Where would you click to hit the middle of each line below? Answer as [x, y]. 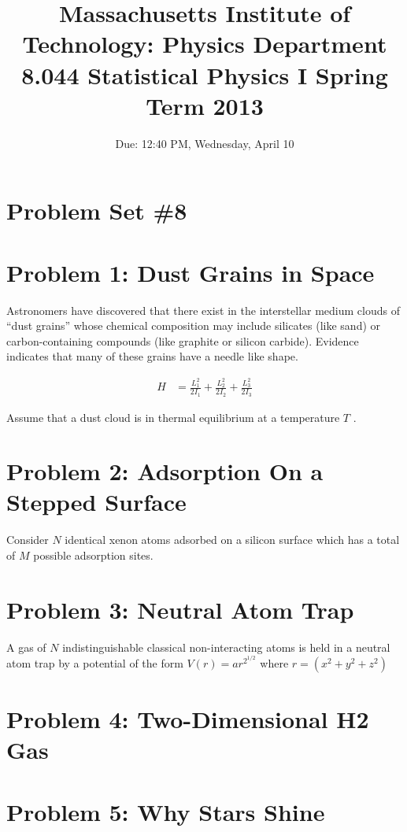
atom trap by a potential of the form [95, 662]
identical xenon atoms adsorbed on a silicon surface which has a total [232, 540]
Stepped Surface [96, 502]
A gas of [26, 647]
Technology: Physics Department [205, 44]
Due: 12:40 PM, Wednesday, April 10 [205, 143]
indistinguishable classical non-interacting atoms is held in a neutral [226, 647]
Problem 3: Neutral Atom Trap [180, 609]
